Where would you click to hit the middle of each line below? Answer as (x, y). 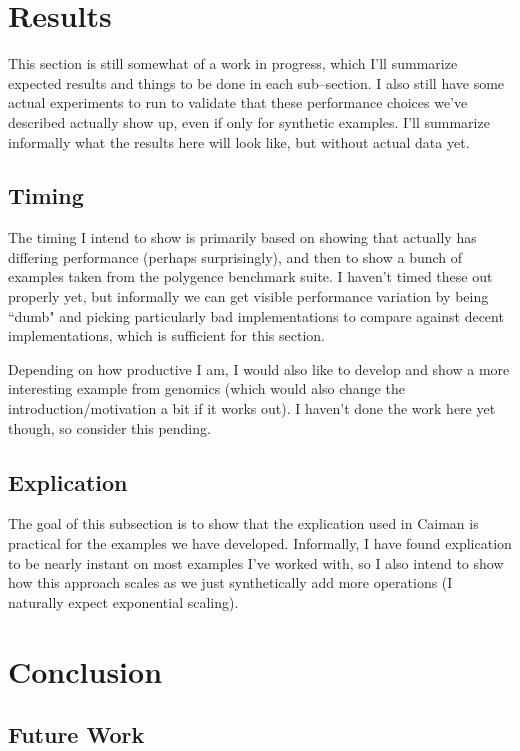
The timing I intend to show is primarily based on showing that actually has (242, 237)
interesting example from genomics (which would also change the (206, 388)
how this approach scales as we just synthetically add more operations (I (230, 582)
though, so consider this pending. (109, 427)
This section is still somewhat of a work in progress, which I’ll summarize (233, 63)
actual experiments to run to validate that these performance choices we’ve (238, 102)
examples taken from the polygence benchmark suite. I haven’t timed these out (250, 276)
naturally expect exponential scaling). (123, 601)
